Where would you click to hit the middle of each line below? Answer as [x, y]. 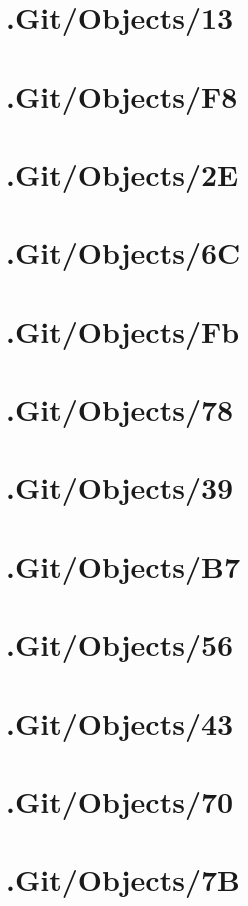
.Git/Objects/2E [122, 173]
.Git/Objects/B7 [123, 565]
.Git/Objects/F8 [122, 95]
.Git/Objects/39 [120, 487]
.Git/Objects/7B [123, 879]
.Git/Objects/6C [123, 252]
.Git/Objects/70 [120, 800]
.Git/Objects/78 [120, 409]
